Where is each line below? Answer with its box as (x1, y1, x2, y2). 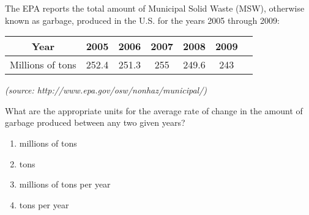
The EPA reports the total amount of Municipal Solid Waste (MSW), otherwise (5, 2, 305, 14)
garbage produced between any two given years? (5, 116, 185, 129)
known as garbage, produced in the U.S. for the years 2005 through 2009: (5, 13, 280, 26)
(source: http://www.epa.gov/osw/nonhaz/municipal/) (5, 84, 207, 97)
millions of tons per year (19, 178, 111, 191)
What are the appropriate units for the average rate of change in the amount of (5, 104, 303, 117)
